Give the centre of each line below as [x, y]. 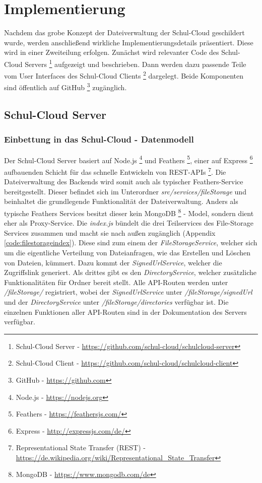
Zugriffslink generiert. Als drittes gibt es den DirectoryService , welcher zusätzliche [130, 272]
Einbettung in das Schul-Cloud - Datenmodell [99, 139]
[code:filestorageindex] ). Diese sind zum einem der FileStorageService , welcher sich [131, 243]
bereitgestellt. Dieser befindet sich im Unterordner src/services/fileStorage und [125, 191]
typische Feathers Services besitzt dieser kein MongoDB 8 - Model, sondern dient [129, 212]
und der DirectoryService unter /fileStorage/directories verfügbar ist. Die [116, 301]
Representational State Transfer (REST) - [81, 447]
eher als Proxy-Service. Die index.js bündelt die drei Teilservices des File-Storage [129, 223]
